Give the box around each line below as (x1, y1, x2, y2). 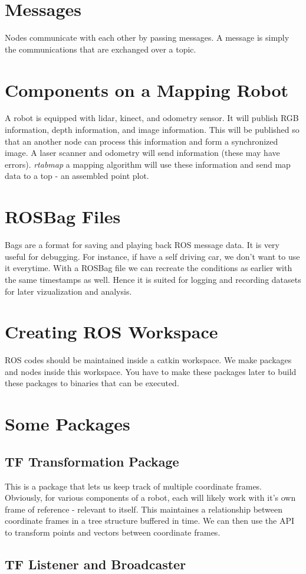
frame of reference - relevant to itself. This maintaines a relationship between (5, 503, 283, 515)
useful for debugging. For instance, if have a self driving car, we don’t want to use (5, 250, 300, 262)
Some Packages (5, 412, 130, 436)
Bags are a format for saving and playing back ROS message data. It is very (5, 239, 280, 251)
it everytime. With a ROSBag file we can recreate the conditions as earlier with (5, 262, 292, 274)
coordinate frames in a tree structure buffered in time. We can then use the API (5, 514, 295, 527)
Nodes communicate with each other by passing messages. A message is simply (5, 31, 289, 44)
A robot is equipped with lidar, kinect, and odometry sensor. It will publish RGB (5, 112, 299, 124)
